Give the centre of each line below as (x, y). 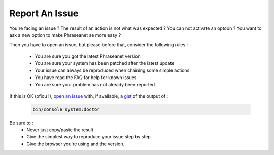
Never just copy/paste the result (60, 130)
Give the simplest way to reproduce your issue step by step (89, 137)
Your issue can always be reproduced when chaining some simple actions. (113, 70)
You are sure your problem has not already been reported (95, 85)
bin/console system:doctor (66, 109)
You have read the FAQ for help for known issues (86, 77)
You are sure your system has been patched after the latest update (105, 63)
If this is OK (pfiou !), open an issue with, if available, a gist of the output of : (89, 96)
